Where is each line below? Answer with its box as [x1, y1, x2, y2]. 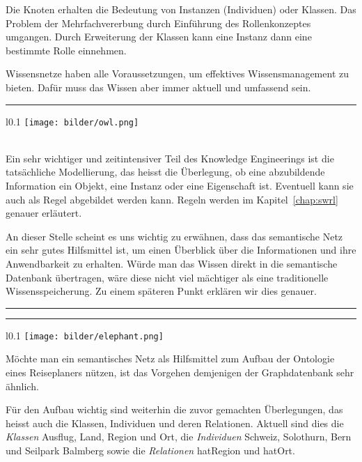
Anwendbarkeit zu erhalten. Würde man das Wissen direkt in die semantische [6, 256, 338, 270]
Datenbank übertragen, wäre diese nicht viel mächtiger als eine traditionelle [6, 270, 329, 284]
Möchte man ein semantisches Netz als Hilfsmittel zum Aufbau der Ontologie [6, 351, 335, 366]
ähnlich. [6, 378, 39, 393]
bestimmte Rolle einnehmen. [6, 43, 127, 57]
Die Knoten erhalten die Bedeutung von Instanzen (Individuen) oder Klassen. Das [6, 2, 356, 16]
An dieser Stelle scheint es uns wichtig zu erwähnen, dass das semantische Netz [6, 229, 343, 243]
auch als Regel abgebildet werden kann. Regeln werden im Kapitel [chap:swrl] [6, 192, 338, 206]
